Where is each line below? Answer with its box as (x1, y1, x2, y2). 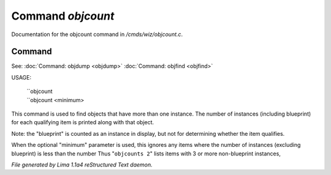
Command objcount (11, 9, 115, 23)
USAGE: (11, 73, 32, 81)
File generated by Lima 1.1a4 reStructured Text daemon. (11, 161, 153, 168)
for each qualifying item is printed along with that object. (11, 119, 154, 126)
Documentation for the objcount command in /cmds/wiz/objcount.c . (11, 31, 183, 38)
